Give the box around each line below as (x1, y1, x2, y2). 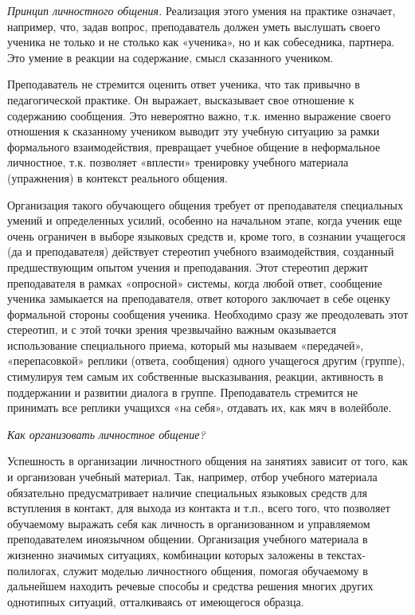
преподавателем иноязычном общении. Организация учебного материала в (7, 531, 368, 547)
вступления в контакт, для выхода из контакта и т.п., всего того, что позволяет (7, 499, 390, 516)
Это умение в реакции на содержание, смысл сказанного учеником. (7, 49, 334, 65)
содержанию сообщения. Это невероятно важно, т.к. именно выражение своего (7, 107, 391, 123)
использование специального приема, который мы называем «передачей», (7, 336, 364, 353)
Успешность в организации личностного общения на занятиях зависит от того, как (7, 452, 408, 469)
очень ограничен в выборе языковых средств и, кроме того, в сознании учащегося (7, 227, 405, 244)
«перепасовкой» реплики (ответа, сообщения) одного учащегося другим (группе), (7, 352, 405, 369)
